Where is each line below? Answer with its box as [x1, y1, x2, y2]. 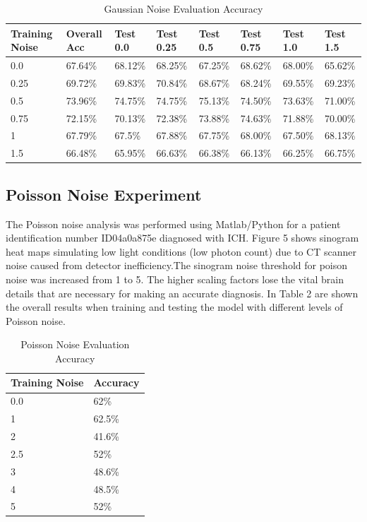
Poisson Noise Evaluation [20, 337, 130, 352]
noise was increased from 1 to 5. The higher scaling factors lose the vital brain [6, 271, 344, 286]
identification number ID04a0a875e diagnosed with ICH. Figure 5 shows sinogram [6, 230, 359, 245]
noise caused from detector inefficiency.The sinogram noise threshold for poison [6, 258, 348, 273]
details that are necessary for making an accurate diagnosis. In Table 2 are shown [6, 285, 359, 300]
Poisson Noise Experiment [6, 183, 202, 205]
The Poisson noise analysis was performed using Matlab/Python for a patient [6, 216, 341, 231]
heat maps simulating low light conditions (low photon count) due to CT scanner [6, 244, 356, 259]
